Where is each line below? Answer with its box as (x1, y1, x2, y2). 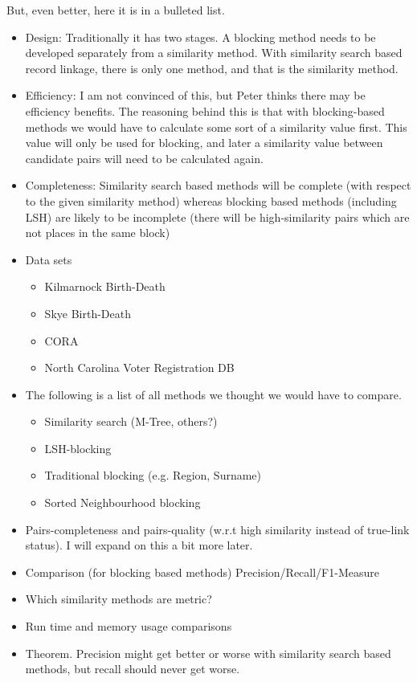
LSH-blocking (44, 439, 112, 456)
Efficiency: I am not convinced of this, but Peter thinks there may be (25, 87, 366, 104)
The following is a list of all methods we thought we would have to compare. (25, 386, 402, 402)
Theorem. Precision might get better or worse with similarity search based (25, 644, 391, 661)
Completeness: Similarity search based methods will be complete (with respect (25, 177, 411, 194)
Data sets (25, 251, 72, 267)
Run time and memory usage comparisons (25, 618, 232, 635)
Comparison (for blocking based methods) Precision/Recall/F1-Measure (25, 563, 379, 580)
